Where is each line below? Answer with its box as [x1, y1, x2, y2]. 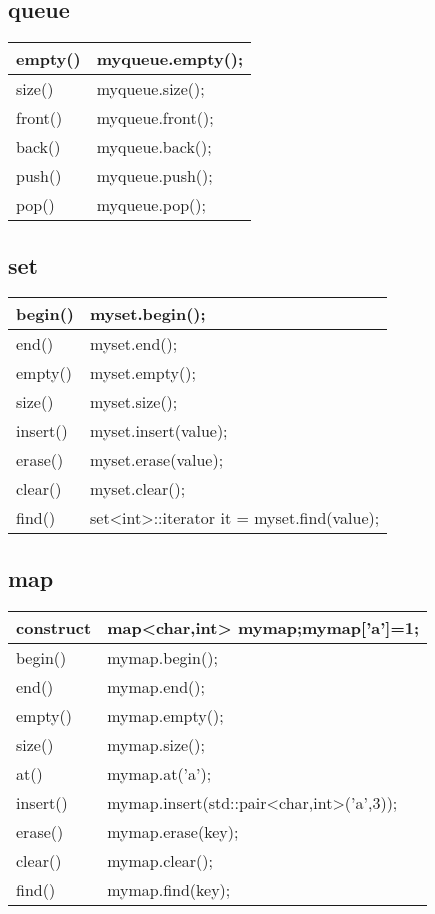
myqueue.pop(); [96, 193, 207, 217]
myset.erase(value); [90, 448, 224, 472]
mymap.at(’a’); [107, 761, 212, 785]
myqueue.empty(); [96, 47, 244, 71]
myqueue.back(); [96, 135, 212, 159]
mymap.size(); [107, 732, 206, 756]
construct [16, 615, 92, 639]
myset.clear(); [90, 477, 186, 501]
